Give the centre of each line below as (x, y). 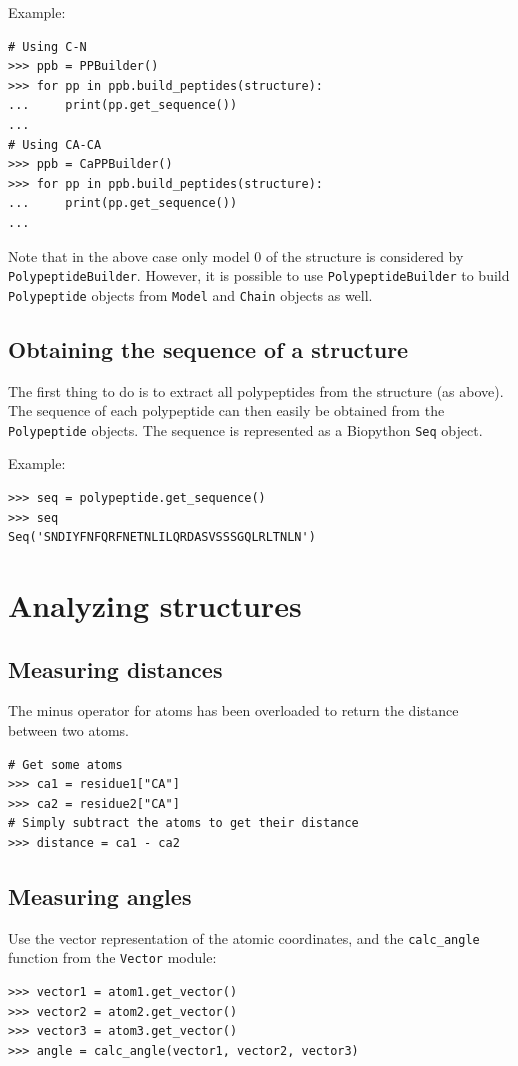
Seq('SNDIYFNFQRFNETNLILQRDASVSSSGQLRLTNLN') (162, 537)
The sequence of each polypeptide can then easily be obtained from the (226, 410)
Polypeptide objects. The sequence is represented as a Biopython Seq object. (245, 429)
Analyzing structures (155, 605)
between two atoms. (68, 730)
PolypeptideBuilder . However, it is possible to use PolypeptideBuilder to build (259, 275)
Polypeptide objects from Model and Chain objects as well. (190, 294)
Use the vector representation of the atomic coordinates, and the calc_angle (244, 937)
